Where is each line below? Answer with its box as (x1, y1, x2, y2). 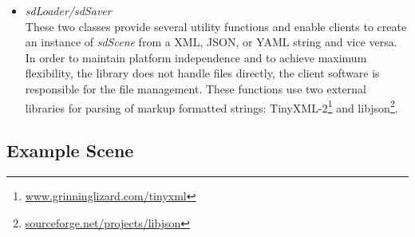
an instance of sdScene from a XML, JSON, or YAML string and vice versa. (25, 34, 397, 50)
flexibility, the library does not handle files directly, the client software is (25, 65, 380, 81)
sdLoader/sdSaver (25, 2, 112, 18)
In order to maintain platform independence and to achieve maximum (25, 49, 367, 65)
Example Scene (6, 138, 134, 163)
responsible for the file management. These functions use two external (25, 80, 366, 97)
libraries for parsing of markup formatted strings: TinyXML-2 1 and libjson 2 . (25, 97, 398, 116)
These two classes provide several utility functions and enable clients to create (25, 18, 407, 34)
